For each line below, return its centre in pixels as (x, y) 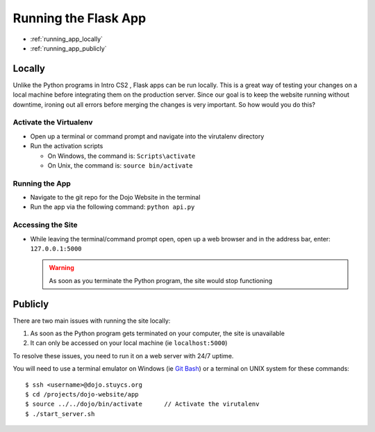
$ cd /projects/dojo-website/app (82, 394)
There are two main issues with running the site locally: (92, 321)
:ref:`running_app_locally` (67, 39)
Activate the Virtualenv (53, 122)
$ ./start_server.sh (60, 414)
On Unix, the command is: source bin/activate (120, 165)
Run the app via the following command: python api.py (112, 207)
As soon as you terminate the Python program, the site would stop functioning (160, 280)
